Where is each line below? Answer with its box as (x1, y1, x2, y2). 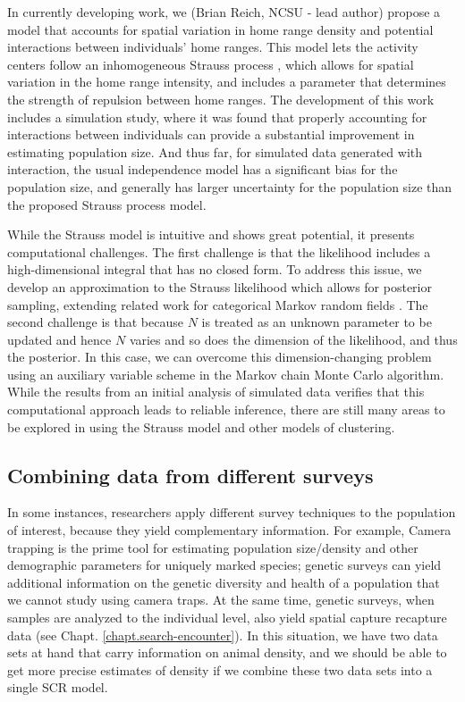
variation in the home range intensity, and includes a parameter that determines (7, 72, 446, 91)
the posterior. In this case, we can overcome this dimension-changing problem (7, 347, 432, 366)
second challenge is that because (7, 313, 183, 331)
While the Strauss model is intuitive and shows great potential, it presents (7, 225, 415, 244)
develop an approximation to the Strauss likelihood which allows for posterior (7, 277, 432, 296)
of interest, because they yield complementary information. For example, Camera (7, 521, 452, 539)
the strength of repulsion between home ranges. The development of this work (7, 89, 435, 108)
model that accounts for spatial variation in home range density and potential (7, 20, 434, 38)
